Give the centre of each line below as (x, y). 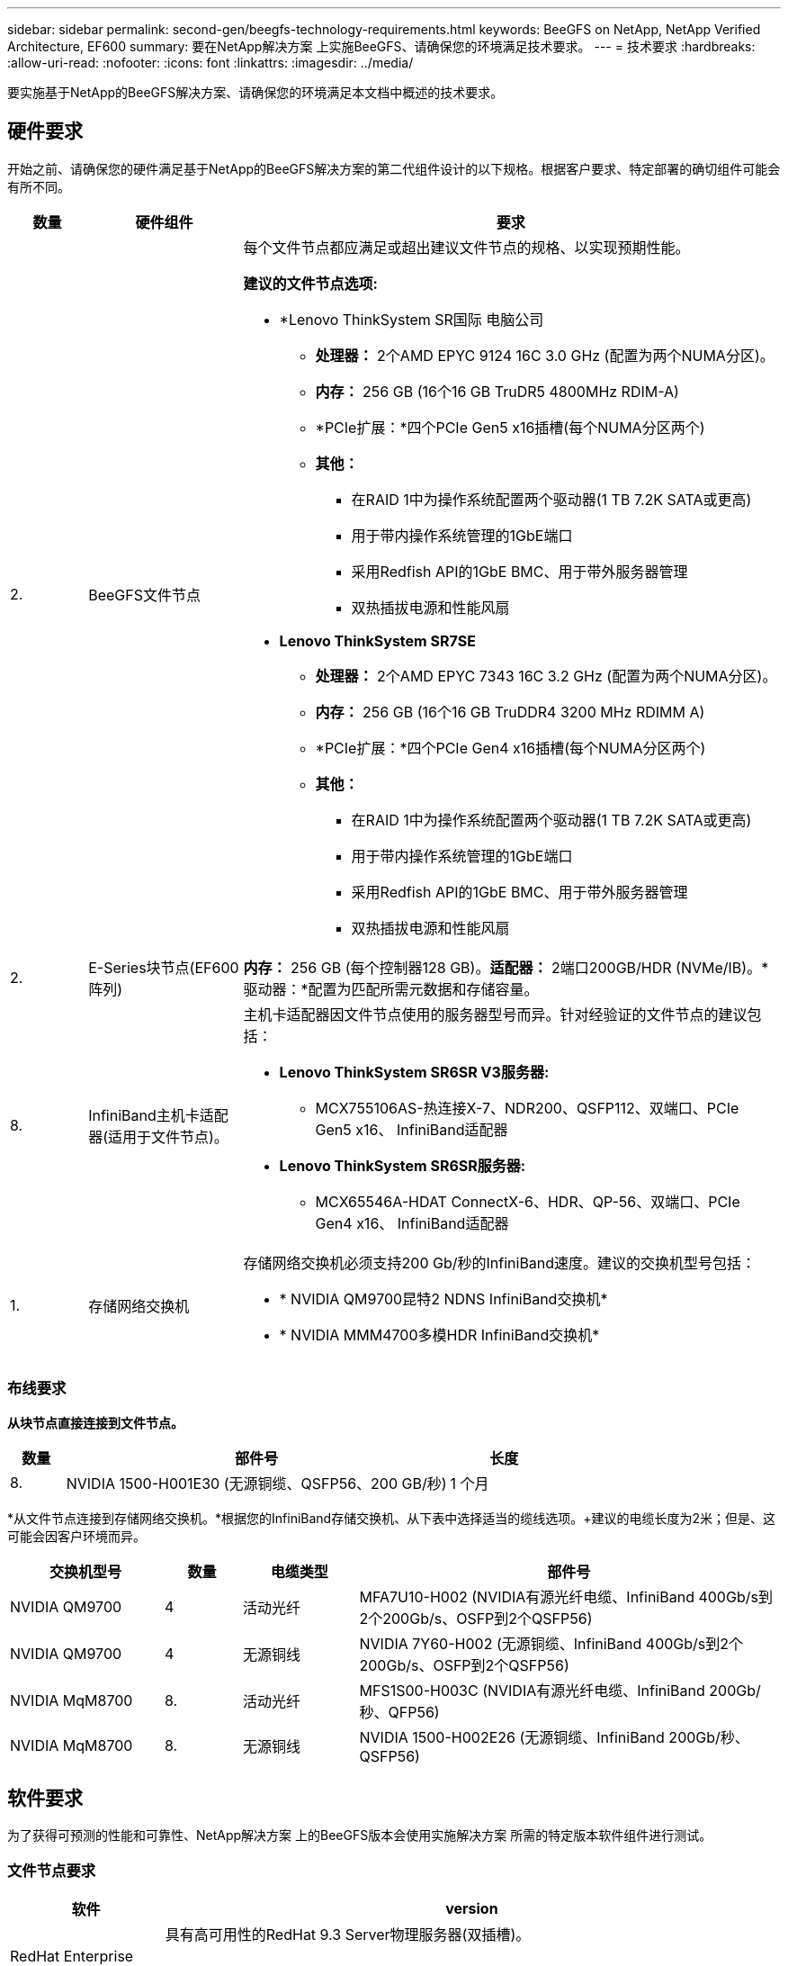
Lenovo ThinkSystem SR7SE (377, 640)
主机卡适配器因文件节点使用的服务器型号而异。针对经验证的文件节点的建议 (495, 1014)
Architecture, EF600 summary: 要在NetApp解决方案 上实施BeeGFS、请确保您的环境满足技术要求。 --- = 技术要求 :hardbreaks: (381, 46)
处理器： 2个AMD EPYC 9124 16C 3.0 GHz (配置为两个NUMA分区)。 (545, 355)
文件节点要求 (52, 1870)
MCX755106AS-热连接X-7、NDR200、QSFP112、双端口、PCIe (527, 1108)
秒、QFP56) (399, 1712)
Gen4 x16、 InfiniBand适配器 (412, 1223)
